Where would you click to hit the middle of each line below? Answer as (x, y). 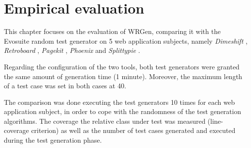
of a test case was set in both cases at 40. (65, 86)
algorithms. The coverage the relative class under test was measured (105, 121)
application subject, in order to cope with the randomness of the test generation (123, 111)
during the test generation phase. (53, 140)
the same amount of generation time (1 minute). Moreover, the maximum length (123, 76)
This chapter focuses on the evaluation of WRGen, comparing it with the (112, 31)
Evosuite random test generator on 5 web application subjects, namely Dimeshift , (126, 41)
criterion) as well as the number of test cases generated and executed (133, 130)
